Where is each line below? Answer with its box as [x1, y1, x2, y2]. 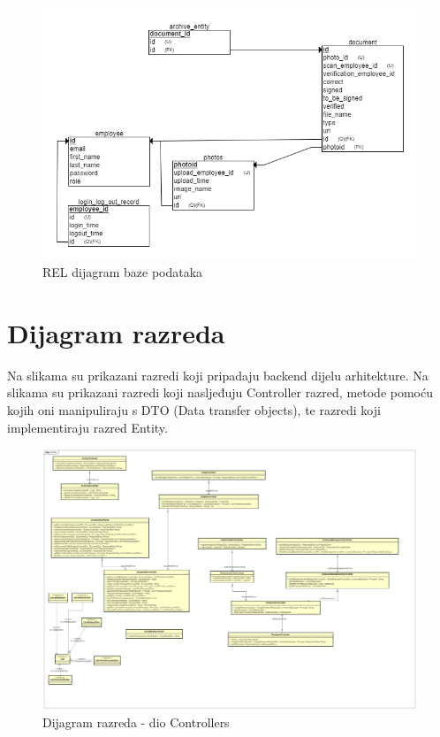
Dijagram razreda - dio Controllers [42, 713, 230, 732]
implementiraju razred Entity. [7, 418, 168, 436]
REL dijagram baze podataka [42, 263, 203, 281]
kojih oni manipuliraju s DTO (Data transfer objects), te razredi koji [7, 401, 381, 419]
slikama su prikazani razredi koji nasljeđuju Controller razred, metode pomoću [7, 383, 433, 402]
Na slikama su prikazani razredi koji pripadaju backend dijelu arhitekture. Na [7, 365, 429, 384]
